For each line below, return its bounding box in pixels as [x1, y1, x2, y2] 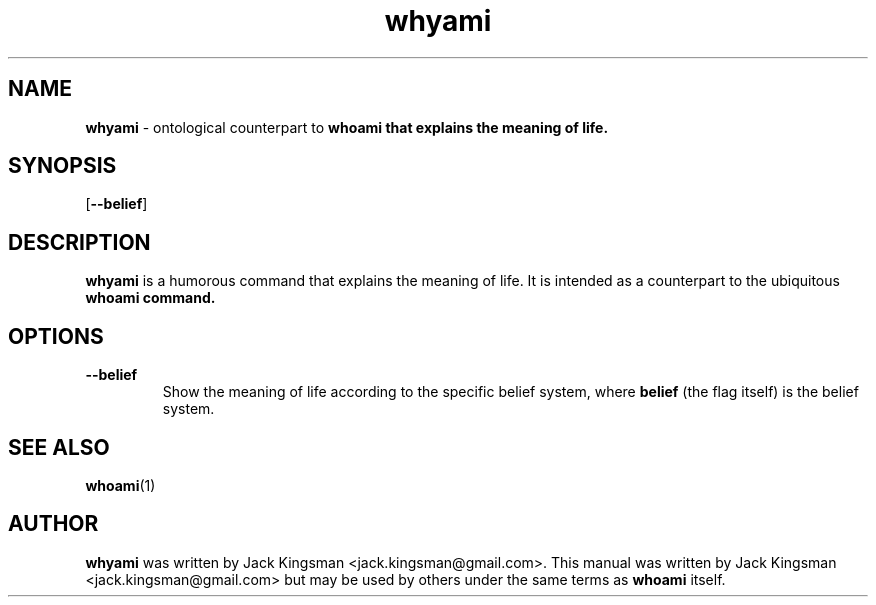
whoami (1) [85, 476, 156, 494]
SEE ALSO [8, 434, 110, 460]
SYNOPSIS [8, 153, 117, 179]
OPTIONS [8, 323, 104, 349]
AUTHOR [8, 511, 99, 537]
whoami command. [85, 289, 216, 307]
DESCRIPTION [8, 229, 151, 255]
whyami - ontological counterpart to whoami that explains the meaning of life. [85, 118, 609, 136]
